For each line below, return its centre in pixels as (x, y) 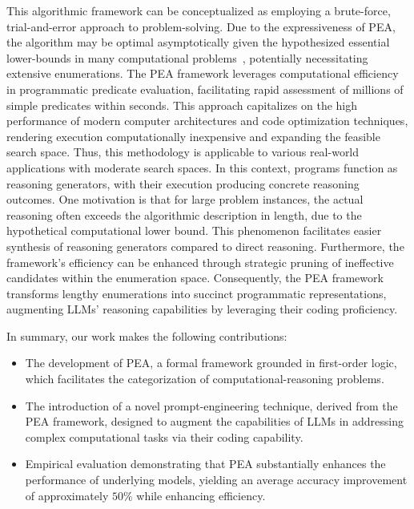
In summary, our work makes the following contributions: (147, 335)
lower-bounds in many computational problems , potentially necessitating (187, 57)
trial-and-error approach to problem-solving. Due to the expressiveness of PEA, (201, 26)
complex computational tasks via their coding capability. (164, 436)
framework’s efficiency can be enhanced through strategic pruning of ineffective (200, 262)
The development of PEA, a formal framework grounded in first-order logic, (211, 363)
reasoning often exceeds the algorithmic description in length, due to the (184, 214)
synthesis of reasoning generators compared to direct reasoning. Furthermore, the (205, 246)
